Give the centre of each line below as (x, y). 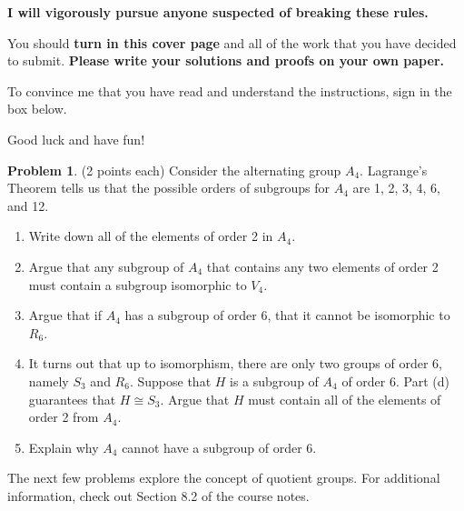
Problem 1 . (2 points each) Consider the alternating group (174, 170)
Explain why (64, 447)
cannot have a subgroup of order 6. (219, 447)
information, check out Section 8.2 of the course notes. (158, 495)
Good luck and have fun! (76, 139)
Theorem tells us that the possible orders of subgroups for (169, 188)
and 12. (28, 205)
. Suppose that (170, 381)
